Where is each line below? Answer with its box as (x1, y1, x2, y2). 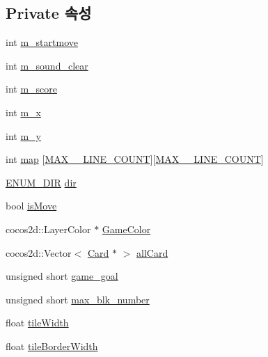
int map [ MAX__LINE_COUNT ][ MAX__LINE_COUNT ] (6, 152, 264, 166)
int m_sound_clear (6, 58, 88, 72)
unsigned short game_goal (6, 269, 118, 283)
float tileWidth (6, 315, 69, 330)
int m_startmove (6, 35, 78, 49)
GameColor (102, 221, 151, 236)
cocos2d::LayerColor (6, 221, 91, 236)
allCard (136, 245, 168, 260)
